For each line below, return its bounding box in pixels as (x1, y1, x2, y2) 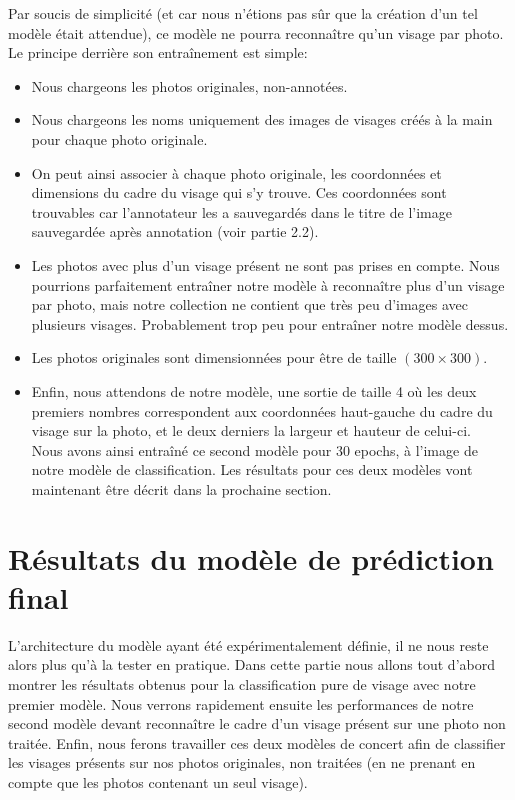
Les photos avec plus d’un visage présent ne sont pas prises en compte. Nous (31, 254, 500, 275)
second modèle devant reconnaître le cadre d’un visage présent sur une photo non (8, 713, 506, 734)
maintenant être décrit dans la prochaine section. (31, 478, 332, 499)
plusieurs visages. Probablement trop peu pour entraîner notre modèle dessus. (31, 313, 509, 334)
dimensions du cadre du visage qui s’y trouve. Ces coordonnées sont (31, 182, 447, 203)
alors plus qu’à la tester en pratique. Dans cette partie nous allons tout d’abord (8, 654, 495, 675)
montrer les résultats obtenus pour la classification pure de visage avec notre (8, 673, 476, 694)
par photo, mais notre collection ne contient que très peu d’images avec (31, 294, 469, 315)
